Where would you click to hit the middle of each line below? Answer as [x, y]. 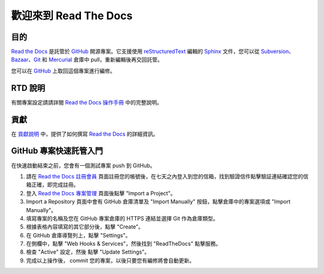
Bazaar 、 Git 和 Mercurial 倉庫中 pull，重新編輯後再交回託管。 [87, 59]
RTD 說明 [28, 88]
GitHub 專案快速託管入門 [57, 151]
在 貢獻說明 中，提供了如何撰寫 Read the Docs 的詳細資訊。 [85, 134]
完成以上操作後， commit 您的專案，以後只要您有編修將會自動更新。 [110, 260]
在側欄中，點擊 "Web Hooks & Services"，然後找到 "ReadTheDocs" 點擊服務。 [124, 244]
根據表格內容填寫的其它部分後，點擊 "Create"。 [85, 227]
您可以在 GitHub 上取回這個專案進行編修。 [63, 71]
